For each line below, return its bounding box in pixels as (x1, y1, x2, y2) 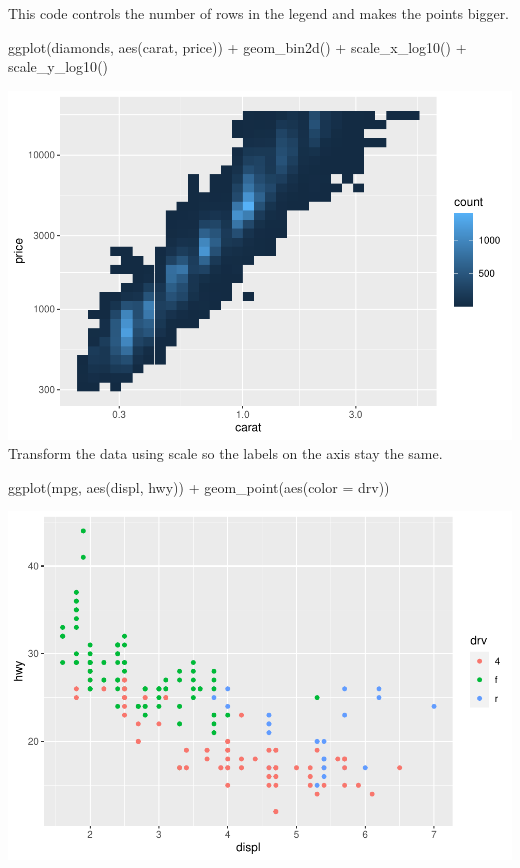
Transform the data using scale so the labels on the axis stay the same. (8, 443, 443, 464)
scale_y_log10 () (8, 56, 109, 77)
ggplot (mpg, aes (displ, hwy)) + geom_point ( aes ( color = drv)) (8, 476, 390, 497)
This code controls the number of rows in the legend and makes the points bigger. (8, 3, 510, 23)
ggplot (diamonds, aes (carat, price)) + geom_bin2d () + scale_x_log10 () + (8, 36, 467, 57)
